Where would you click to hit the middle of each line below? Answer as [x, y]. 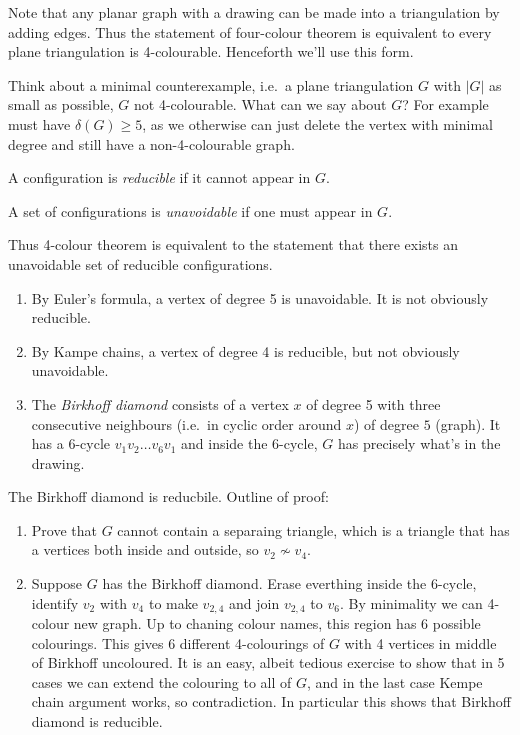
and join [254, 602]
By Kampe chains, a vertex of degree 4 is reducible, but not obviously [245, 350]
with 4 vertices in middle [420, 642]
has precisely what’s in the [419, 443]
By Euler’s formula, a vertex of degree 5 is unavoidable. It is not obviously [260, 297]
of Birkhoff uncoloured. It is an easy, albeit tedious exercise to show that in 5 [268, 662]
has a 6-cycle [71, 443]
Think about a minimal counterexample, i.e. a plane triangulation [211, 84]
